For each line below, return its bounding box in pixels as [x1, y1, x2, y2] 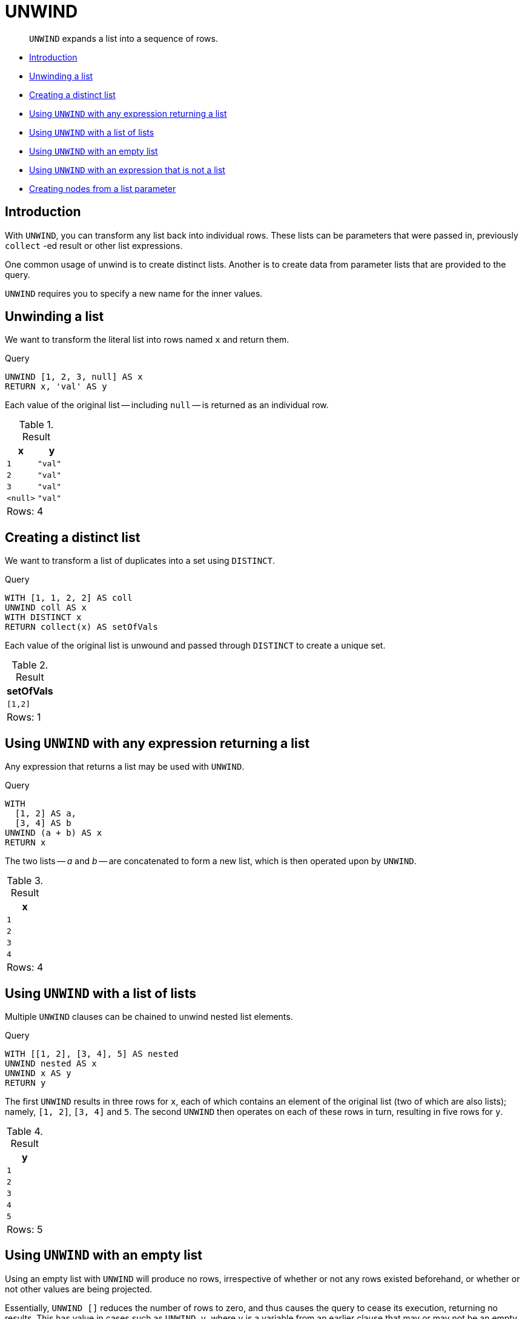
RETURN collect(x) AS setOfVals [5, 622, 158, 632]
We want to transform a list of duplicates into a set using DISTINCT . [5, 555, 276, 566]
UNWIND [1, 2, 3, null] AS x [5, 372, 143, 382]
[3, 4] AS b [15, 818, 71, 828]
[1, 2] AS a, [15, 808, 77, 819]
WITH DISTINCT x [5, 612, 82, 623]
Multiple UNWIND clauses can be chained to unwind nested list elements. [5, 1011, 293, 1022]
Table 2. [12, 659, 48, 672]
